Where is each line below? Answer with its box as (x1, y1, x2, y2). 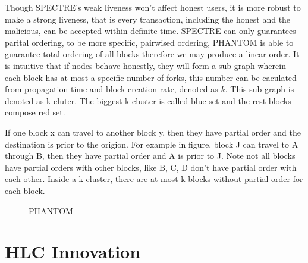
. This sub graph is (225, 83, 294, 95)
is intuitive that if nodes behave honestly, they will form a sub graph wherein (5, 59, 286, 71)
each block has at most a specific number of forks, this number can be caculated (5, 71, 297, 83)
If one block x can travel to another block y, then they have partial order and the (5, 126, 301, 138)
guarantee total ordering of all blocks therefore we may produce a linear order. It (5, 48, 300, 60)
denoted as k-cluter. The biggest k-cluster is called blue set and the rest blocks (5, 94, 291, 107)
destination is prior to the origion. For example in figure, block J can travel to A (5, 137, 298, 150)
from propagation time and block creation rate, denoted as (5, 83, 218, 95)
